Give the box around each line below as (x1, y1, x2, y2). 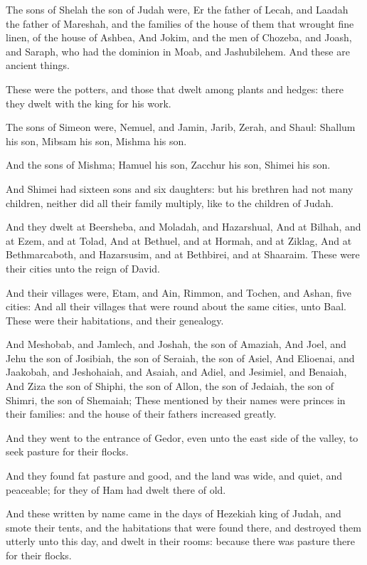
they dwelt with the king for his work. (6, 95, 171, 110)
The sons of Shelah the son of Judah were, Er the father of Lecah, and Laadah (6, 2, 349, 16)
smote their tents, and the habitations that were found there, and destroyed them (6, 519, 361, 534)
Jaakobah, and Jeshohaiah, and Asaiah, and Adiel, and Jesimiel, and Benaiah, (6, 364, 347, 379)
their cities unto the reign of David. (6, 260, 160, 275)
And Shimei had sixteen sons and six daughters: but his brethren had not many (6, 181, 353, 196)
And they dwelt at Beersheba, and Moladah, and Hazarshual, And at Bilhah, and (6, 219, 361, 234)
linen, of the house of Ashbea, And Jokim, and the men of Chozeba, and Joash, (6, 30, 352, 45)
